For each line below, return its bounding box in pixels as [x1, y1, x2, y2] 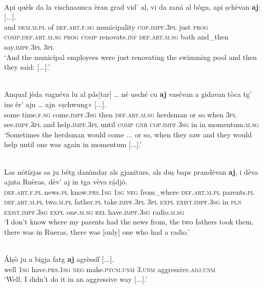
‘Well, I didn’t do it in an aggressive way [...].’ [4, 274, 148, 284]
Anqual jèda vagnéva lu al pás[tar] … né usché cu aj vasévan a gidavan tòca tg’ [4, 89, 252, 99]
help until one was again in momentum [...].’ [4, 139, 142, 150]
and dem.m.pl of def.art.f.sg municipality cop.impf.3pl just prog [4, 21, 209, 32]
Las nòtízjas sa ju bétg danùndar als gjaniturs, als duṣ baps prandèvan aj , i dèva [4, 166, 258, 177]
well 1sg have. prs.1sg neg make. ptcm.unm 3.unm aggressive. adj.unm [4, 263, 216, 274]
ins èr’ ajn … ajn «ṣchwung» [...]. [4, 98, 107, 109]
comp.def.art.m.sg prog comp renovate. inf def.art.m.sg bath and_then [4, 31, 229, 42]
